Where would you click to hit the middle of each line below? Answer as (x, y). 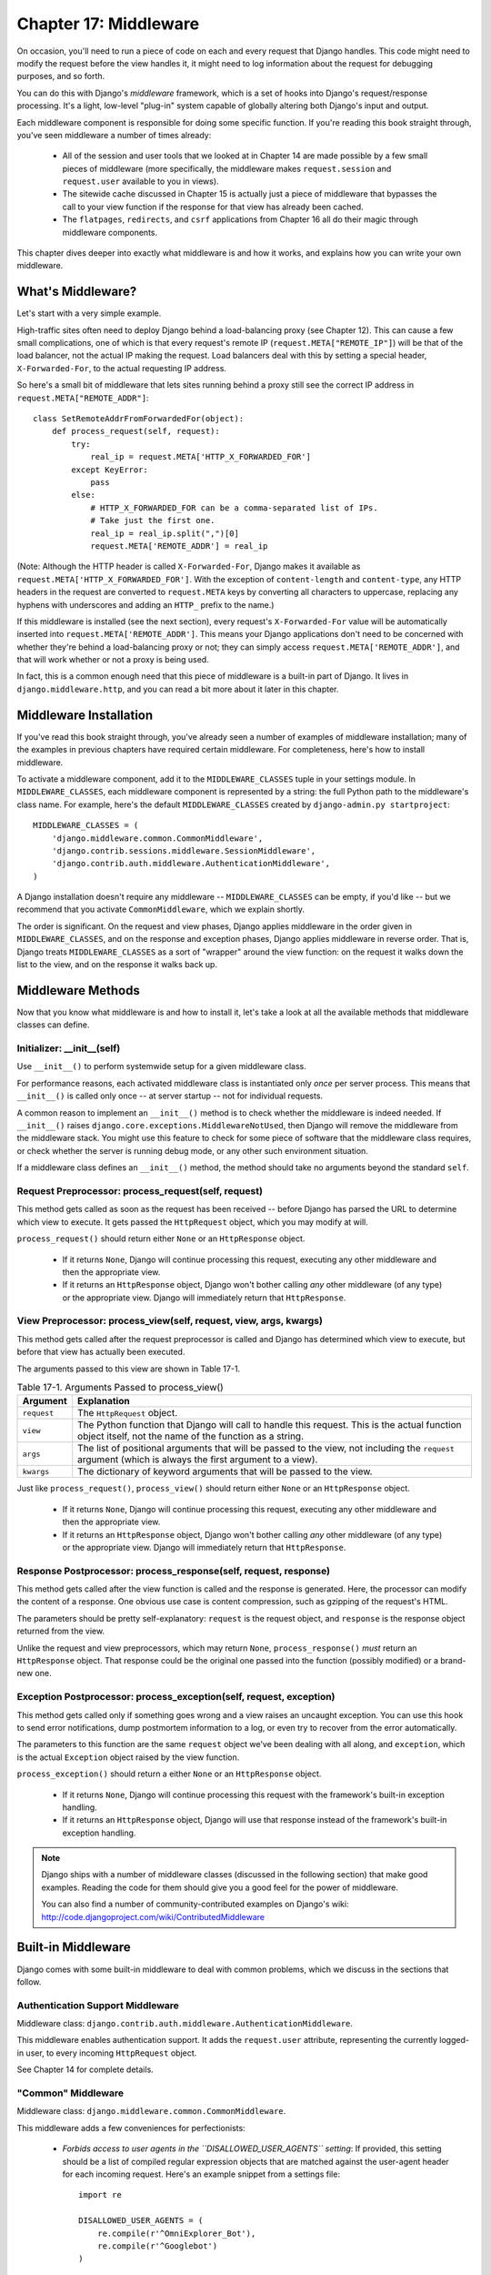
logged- (455, 2040)
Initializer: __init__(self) (69, 1048)
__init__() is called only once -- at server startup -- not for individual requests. (170, 1096)
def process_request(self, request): (135, 431)
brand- (453, 1661)
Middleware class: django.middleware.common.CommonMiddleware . (151, 2111)
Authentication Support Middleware (98, 2005)
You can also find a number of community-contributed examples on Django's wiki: (195, 1904)
